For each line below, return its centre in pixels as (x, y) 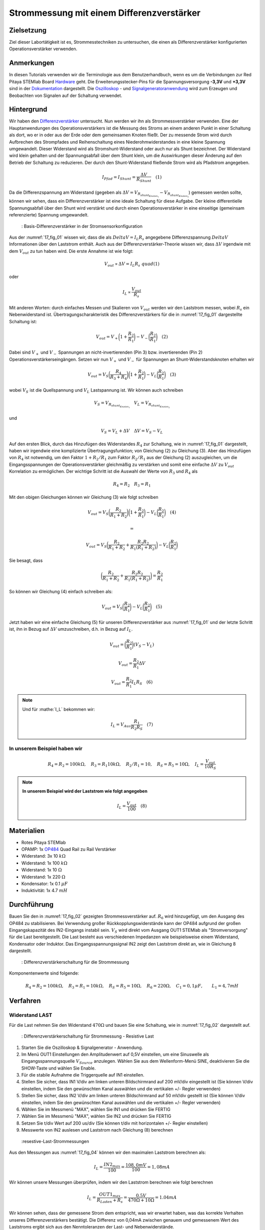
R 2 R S (137, 728)
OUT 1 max (110, 1195)
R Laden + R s (110, 1200)
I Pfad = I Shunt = (119, 178)
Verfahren (25, 1001)
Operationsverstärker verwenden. (43, 49)
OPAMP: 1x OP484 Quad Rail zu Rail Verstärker (69, 849)
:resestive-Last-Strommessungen (55, 1141)
